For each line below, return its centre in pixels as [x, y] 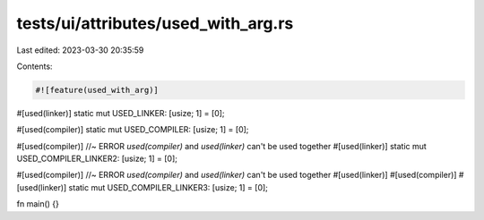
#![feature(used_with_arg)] [97, 90]
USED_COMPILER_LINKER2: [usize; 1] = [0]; [97, 159]
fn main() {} [38, 204]
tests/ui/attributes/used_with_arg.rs [155, 23]
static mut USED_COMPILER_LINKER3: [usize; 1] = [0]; [169, 187]
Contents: [35, 66]
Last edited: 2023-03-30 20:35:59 [80, 50]
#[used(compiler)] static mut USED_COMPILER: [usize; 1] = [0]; [133, 130]
